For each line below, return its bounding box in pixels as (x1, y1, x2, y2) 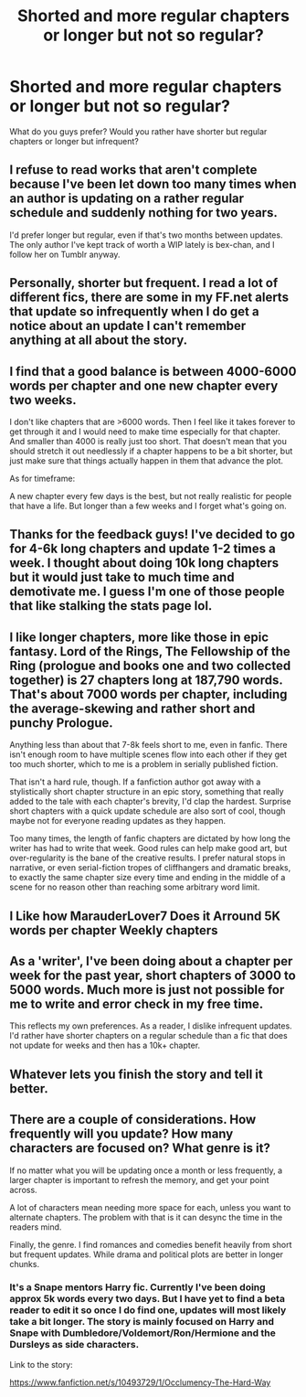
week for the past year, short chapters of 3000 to (9, 967, 297, 983)
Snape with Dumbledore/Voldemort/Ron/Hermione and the (9, 1327, 276, 1339)
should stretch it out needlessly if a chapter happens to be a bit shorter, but (9, 445, 293, 456)
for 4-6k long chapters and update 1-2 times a (9, 541, 276, 557)
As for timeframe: (9, 473, 76, 484)
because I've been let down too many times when (9, 176, 297, 192)
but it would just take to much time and (9, 570, 235, 585)
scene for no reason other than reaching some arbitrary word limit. (9, 881, 260, 892)
